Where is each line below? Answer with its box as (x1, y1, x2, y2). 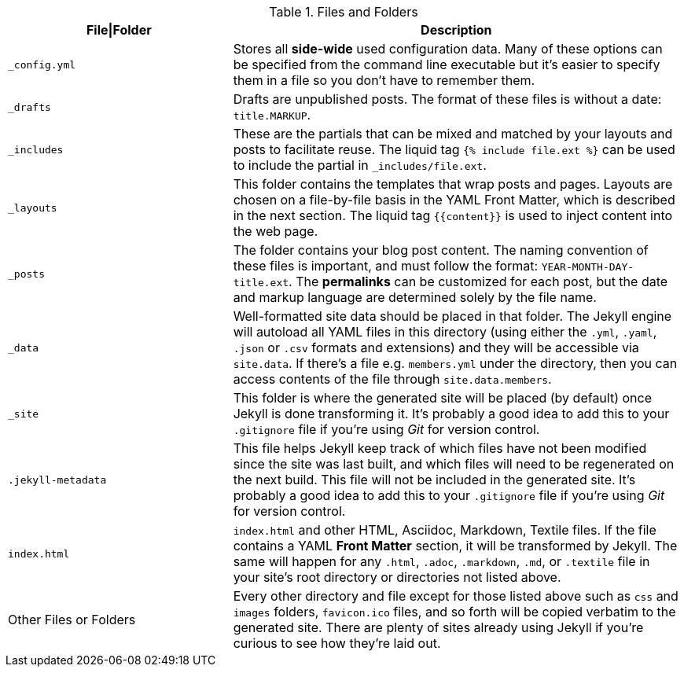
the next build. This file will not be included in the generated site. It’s (233, 472, 636, 487)
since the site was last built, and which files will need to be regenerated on (233, 456, 675, 472)
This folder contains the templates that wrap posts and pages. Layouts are (233, 176, 673, 192)
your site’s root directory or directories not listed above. (233, 569, 561, 585)
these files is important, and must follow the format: (233, 258, 539, 274)
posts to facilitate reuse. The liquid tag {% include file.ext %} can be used (233, 142, 675, 157)
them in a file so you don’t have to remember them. (233, 72, 535, 88)
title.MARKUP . (233, 107, 311, 123)
